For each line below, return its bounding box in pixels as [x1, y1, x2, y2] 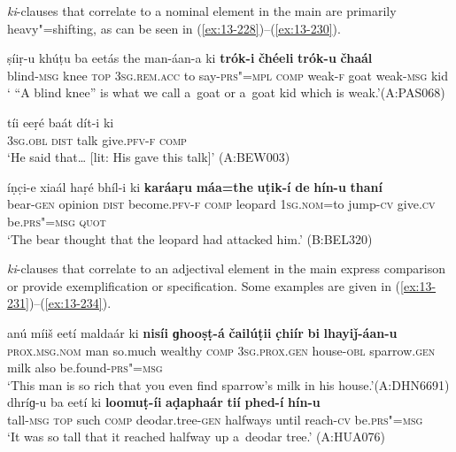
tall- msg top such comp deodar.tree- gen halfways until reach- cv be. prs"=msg [7, 410, 423, 428]
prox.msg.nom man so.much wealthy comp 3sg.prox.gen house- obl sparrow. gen [7, 341, 436, 359]
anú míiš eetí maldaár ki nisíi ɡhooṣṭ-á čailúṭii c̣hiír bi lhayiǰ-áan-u [7, 323, 398, 341]
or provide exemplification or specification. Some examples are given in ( [7, 276, 401, 295]
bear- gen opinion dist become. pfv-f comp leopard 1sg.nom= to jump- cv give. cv [7, 195, 436, 213]
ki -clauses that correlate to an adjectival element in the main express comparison [7, 259, 446, 278]
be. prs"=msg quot [7, 211, 106, 230]
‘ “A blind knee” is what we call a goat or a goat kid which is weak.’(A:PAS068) [7, 83, 445, 102]
